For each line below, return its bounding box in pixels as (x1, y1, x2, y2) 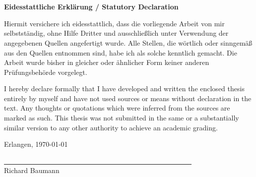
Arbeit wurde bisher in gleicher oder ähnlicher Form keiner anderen (4, 57, 209, 67)
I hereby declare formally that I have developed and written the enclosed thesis (4, 83, 245, 94)
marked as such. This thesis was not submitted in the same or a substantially (4, 113, 239, 123)
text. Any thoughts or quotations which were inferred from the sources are (4, 103, 230, 113)
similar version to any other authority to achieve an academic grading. (4, 122, 218, 132)
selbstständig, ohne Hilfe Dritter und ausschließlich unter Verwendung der (4, 28, 229, 38)
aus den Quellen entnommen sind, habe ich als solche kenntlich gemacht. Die (4, 47, 237, 58)
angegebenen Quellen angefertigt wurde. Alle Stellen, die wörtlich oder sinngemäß (4, 37, 253, 48)
